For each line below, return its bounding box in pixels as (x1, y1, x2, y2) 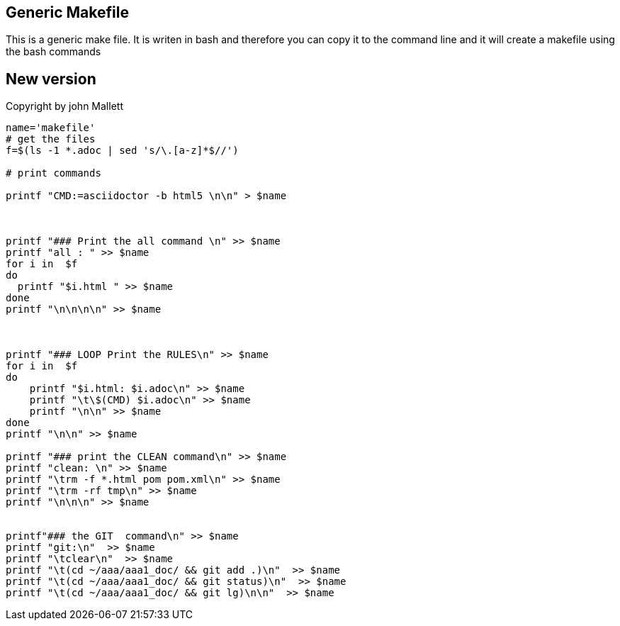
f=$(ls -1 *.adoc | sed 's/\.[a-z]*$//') (6, 145, 239, 157)
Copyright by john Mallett (6, 100, 123, 113)
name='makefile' (6, 122, 96, 134)
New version (6, 69, 96, 88)
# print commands (6, 167, 101, 179)
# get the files (6, 133, 96, 145)
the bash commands (6, 45, 101, 58)
